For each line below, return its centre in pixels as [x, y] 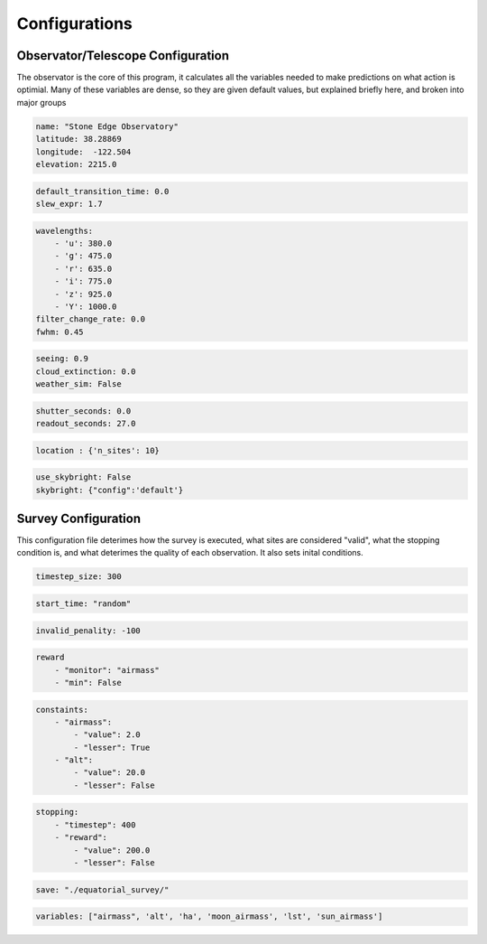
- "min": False [88, 682]
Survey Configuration [79, 518]
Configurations [74, 23]
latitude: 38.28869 [78, 139]
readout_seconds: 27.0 [86, 423]
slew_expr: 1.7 [69, 204]
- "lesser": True [112, 747]
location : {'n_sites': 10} [97, 450]
